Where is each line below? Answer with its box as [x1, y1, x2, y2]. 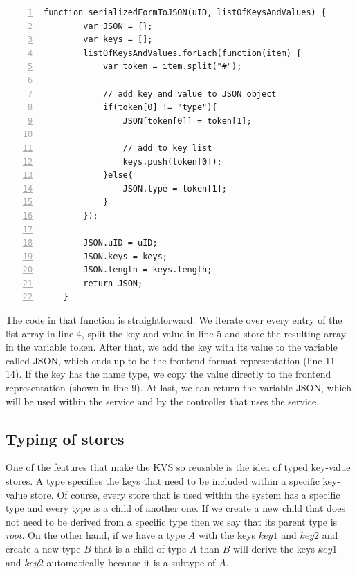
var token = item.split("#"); [102, 62, 242, 72]
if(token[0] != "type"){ [102, 102, 217, 113]
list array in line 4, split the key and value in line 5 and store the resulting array [6, 326, 347, 340]
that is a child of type [94, 541, 187, 555]
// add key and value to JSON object [102, 89, 277, 99]
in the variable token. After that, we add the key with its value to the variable [6, 340, 338, 354]
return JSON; [83, 278, 143, 288]
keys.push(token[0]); [122, 156, 222, 167]
